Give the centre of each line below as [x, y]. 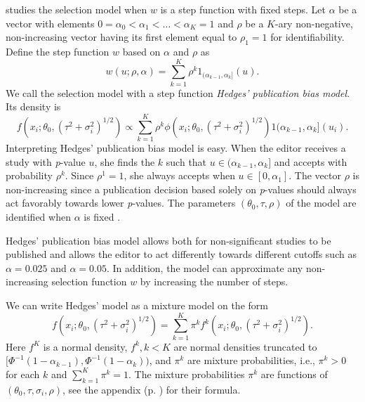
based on [141, 51]
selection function [89, 281]
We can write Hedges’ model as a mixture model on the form [137, 305]
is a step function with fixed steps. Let [243, 9]
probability [29, 175]
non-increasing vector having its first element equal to [121, 37]
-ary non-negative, [314, 23]
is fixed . [102, 216]
